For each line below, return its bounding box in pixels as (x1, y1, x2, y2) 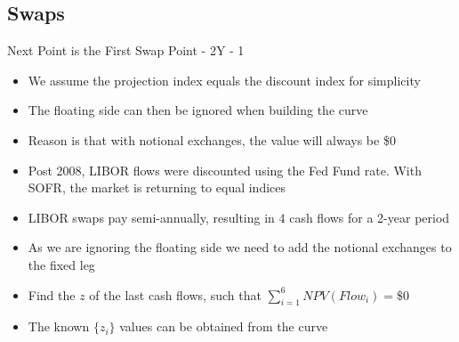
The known (28, 317, 90, 336)
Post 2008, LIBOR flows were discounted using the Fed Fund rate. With (28, 160, 422, 179)
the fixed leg (28, 255, 95, 273)
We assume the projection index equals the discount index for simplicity (28, 70, 421, 89)
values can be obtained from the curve (119, 317, 328, 336)
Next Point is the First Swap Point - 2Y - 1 (7, 41, 245, 60)
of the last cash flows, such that (89, 285, 262, 304)
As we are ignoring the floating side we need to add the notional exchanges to (28, 238, 452, 256)
